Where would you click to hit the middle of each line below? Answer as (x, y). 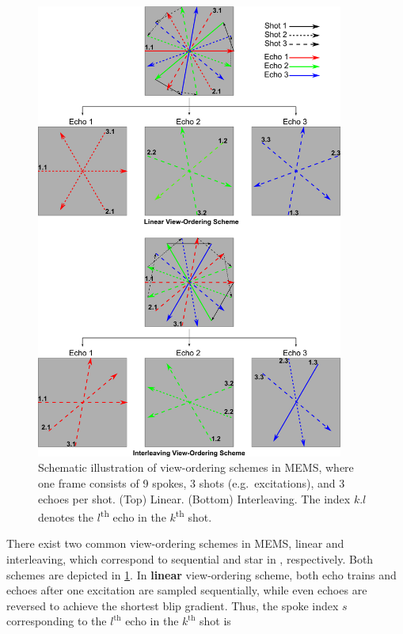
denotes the (66, 516)
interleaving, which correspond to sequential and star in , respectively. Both (190, 558)
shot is (215, 621)
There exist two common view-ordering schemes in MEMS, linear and (175, 543)
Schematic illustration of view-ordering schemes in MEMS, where (196, 467)
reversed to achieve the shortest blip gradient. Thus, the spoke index (173, 605)
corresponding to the (57, 621)
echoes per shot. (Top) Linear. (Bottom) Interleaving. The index (194, 498)
